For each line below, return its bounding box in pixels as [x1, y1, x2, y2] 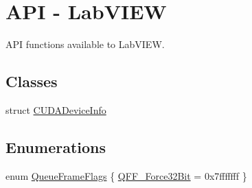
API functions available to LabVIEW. [5, 37, 165, 51]
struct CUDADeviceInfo [5, 102, 106, 117]
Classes [5, 71, 58, 92]
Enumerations [5, 136, 106, 157]
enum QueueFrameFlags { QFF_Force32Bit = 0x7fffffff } [5, 168, 247, 183]
